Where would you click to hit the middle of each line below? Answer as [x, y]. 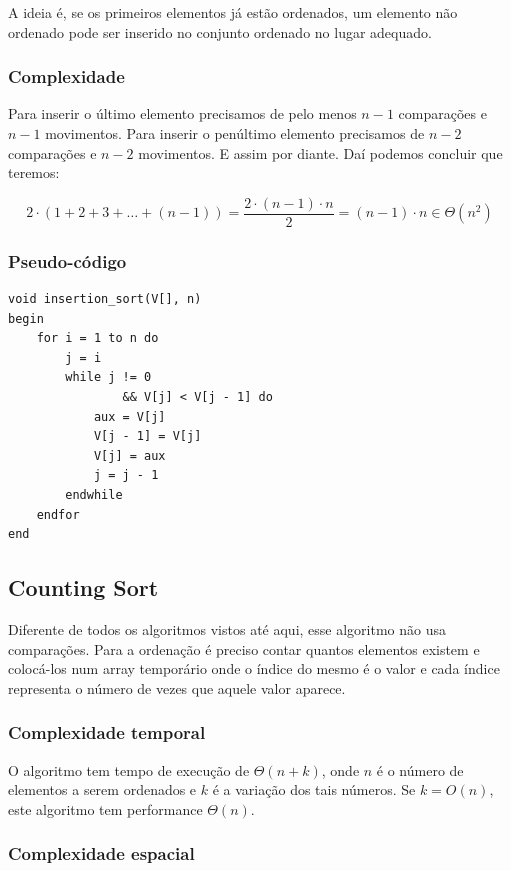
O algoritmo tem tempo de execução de [129, 769]
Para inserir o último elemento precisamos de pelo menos [182, 113]
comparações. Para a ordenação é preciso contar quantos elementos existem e [244, 648]
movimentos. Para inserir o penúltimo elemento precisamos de [235, 133]
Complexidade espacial [101, 853]
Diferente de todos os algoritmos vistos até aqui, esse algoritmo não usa [227, 628]
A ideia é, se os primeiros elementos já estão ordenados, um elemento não [233, 12]
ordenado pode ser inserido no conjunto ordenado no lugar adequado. [220, 31]
